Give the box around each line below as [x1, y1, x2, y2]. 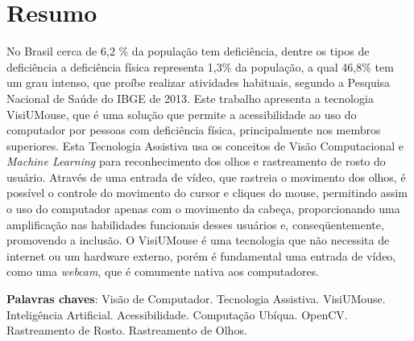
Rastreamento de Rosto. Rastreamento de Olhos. [6, 322, 247, 339]
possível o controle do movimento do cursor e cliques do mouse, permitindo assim [6, 184, 408, 201]
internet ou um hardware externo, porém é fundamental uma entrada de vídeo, [6, 247, 396, 264]
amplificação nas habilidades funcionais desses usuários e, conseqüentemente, [6, 216, 384, 232]
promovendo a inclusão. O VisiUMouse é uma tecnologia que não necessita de [6, 232, 390, 249]
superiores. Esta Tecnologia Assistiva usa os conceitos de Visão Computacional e [6, 137, 404, 154]
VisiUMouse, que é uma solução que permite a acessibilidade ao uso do [6, 105, 357, 122]
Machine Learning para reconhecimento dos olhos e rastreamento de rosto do [6, 153, 386, 170]
